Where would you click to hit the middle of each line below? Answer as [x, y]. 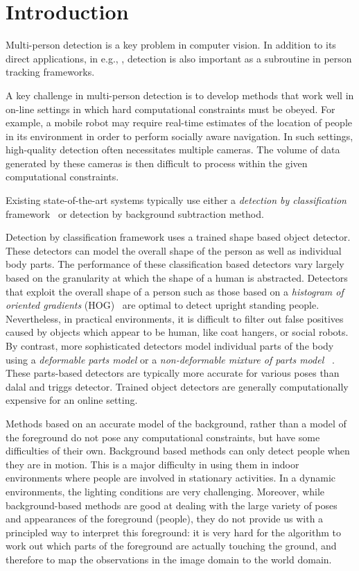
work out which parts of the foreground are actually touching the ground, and [171, 546]
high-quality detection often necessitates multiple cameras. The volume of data [173, 150]
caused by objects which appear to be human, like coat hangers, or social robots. [177, 332]
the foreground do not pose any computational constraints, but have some [163, 437]
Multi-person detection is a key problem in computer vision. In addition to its [171, 45]
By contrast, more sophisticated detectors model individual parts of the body [170, 346]
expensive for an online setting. [72, 400]
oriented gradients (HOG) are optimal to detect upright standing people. [163, 305]
